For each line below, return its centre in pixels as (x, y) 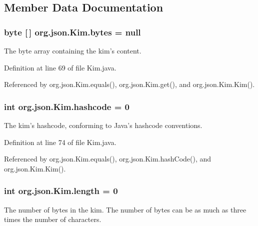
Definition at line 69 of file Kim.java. (60, 67)
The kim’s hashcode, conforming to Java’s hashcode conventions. (103, 125)
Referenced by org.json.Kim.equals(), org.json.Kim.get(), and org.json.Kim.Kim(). (129, 84)
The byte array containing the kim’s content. (73, 50)
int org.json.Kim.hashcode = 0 (67, 106)
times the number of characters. (53, 219)
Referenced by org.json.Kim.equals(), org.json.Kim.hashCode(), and (108, 159)
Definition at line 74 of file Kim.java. (60, 142)
